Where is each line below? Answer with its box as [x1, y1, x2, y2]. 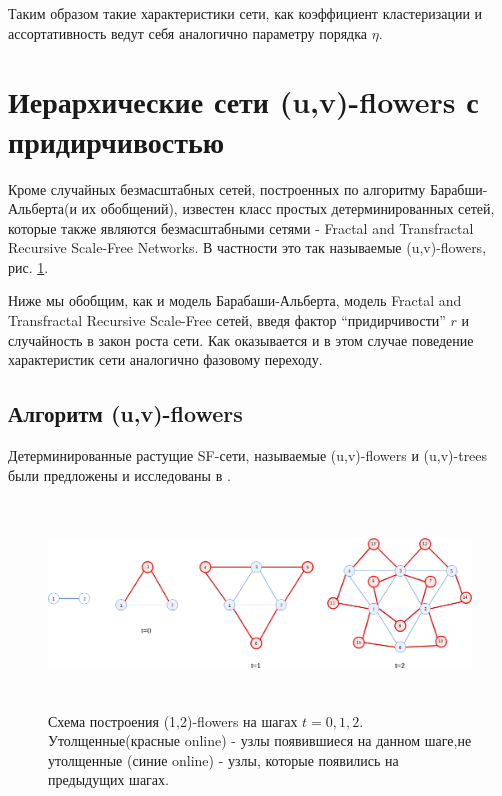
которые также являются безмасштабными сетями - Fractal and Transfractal [8, 217, 474, 238]
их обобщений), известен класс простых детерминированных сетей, [81, 198, 495, 219]
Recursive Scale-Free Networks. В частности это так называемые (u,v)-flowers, [8, 237, 487, 258]
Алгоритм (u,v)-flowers [8, 398, 243, 429]
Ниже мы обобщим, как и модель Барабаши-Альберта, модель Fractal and [8, 290, 462, 311]
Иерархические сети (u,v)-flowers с [8, 81, 479, 122]
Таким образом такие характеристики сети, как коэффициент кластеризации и [8, 3, 483, 23]
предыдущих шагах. [48, 769, 169, 790]
